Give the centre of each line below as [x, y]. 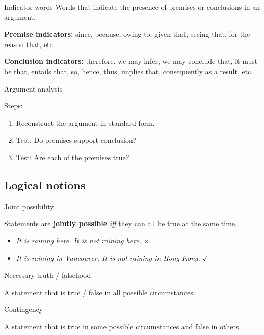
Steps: [14, 106]
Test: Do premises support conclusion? [76, 140]
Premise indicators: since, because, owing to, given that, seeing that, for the [127, 34]
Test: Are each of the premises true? [73, 157]
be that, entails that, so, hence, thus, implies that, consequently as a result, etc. [129, 71]
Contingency [24, 309]
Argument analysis [33, 88]
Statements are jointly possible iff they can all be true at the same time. [121, 223]
